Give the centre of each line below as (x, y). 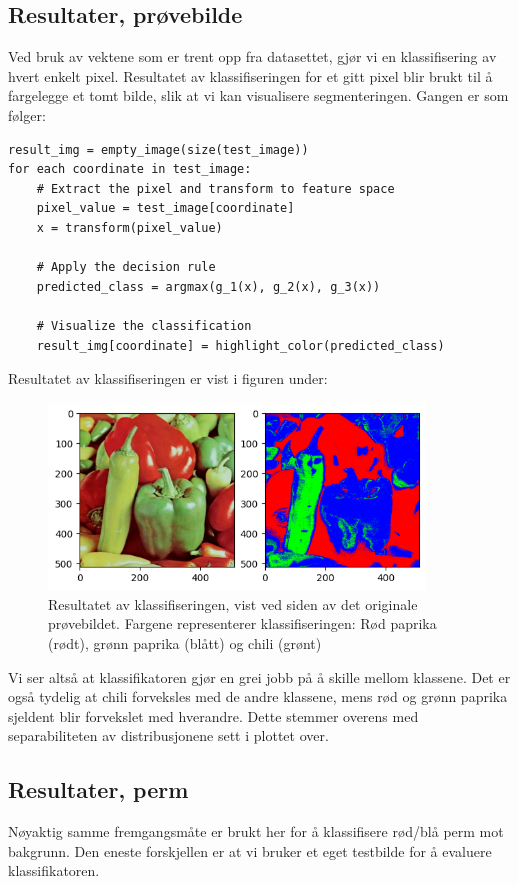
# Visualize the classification (144, 325)
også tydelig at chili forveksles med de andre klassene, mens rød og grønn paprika (258, 696)
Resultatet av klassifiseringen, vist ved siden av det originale (233, 603)
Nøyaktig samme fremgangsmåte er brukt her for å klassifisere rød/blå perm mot (256, 831)
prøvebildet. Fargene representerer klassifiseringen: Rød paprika (242, 623)
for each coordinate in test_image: (130, 169)
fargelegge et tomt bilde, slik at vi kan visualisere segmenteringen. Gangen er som (258, 95)
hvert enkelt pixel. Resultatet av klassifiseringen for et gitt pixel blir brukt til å (250, 75)
